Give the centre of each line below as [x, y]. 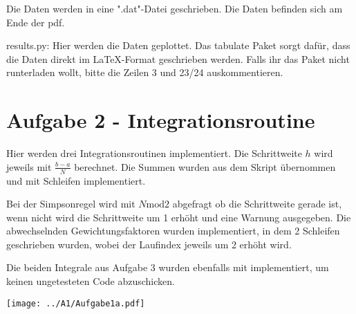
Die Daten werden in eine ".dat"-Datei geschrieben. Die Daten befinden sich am [175, 8]
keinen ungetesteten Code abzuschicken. [91, 281]
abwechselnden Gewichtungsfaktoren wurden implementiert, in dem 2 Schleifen [173, 231]
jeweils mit [29, 166]
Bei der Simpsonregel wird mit [71, 204]
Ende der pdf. [36, 22]
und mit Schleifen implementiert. [76, 180]
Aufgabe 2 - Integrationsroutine [161, 120]
